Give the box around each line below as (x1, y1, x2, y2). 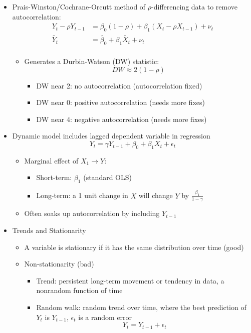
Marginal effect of (24, 155, 79, 165)
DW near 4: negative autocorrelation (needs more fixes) (36, 113, 207, 124)
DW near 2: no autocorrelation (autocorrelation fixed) (36, 80, 202, 90)
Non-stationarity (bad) (24, 258, 94, 269)
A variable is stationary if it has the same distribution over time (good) (24, 241, 244, 252)
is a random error (78, 311, 132, 322)
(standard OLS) (83, 172, 132, 182)
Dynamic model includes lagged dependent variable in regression (12, 130, 210, 141)
